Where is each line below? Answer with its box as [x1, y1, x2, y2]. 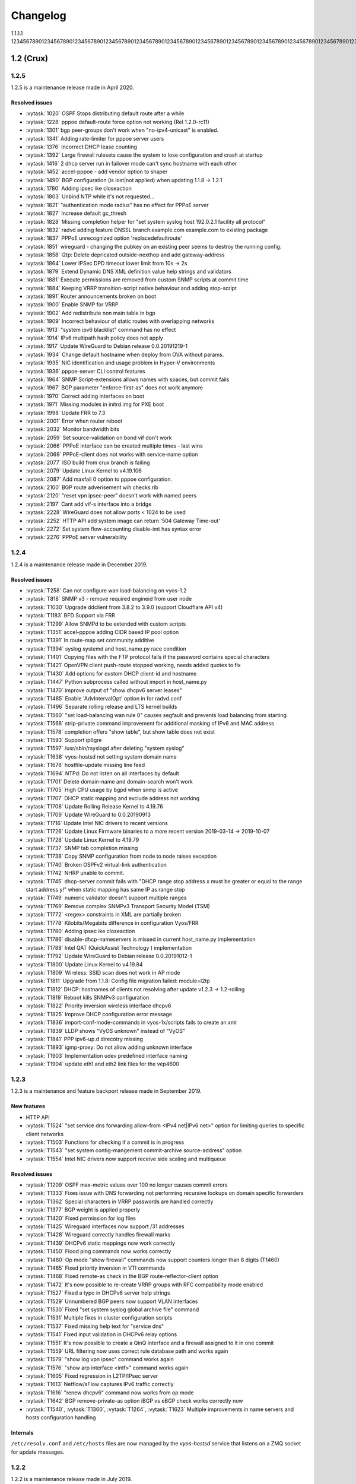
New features [11, 1103, 46, 1110]
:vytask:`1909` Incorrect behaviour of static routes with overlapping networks [26, 318, 215, 325]
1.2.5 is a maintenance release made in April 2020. [11, 84, 135, 91]
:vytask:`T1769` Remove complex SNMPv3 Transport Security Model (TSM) [26, 902, 210, 909]
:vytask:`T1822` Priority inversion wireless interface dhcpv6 [26, 1002, 171, 1009]
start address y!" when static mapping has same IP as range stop [26, 886, 185, 893]
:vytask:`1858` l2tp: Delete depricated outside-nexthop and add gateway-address [26, 251, 225, 258]
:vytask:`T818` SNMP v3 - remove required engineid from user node [26, 595, 192, 603]
